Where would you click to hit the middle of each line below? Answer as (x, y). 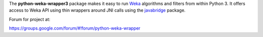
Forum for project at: (30, 19)
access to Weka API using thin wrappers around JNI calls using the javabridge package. (97, 10)
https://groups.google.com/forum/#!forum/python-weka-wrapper (75, 28)
